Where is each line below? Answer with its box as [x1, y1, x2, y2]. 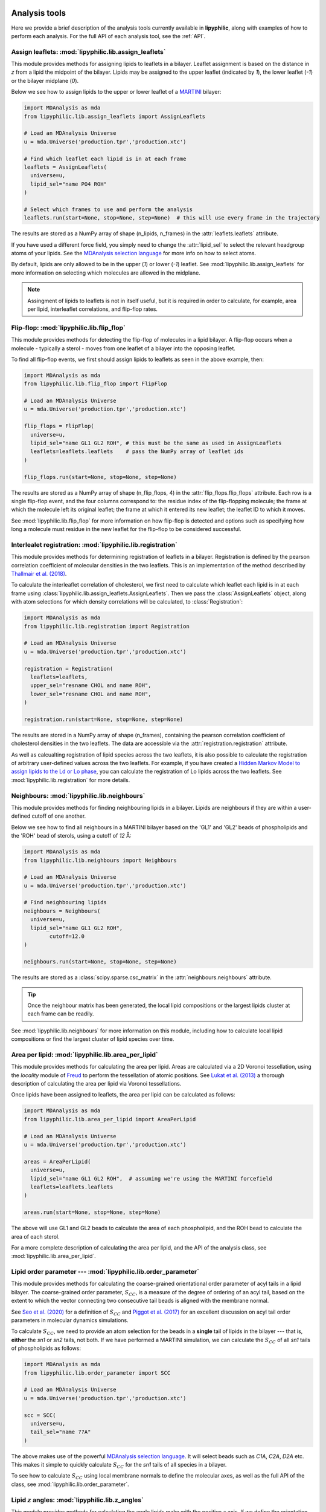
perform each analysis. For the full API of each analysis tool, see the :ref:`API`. [11, 32, 206, 39]
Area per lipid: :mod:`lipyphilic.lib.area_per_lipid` [11, 1050, 158, 1058]
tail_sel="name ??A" [30, 1429, 91, 1436]
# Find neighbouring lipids [24, 899, 107, 906]
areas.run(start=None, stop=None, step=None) [24, 1209, 161, 1216]
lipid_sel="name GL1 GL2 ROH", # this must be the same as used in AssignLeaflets [30, 440, 282, 447]
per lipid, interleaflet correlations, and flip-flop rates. [27, 305, 158, 313]
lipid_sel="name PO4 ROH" [30, 180, 107, 187]
